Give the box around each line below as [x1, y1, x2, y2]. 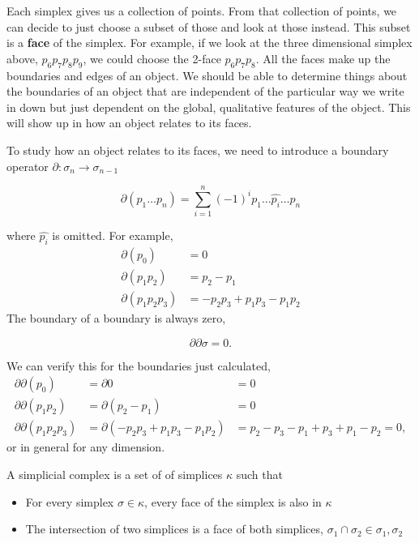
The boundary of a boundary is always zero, [6, 310, 226, 327]
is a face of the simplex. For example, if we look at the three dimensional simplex [6, 34, 413, 51]
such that [236, 466, 283, 483]
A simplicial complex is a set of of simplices [6, 466, 223, 483]
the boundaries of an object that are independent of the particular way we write [6, 83, 404, 100]
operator [6, 157, 49, 174]
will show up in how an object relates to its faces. [6, 114, 252, 131]
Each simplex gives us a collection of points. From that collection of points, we [6, 2, 397, 19]
